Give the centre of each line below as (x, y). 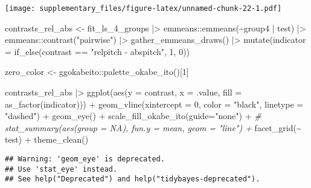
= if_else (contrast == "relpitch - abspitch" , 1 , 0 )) (98, 51)
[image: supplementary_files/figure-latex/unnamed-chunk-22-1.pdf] (143, 8)
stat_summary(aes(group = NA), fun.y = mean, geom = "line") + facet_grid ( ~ (153, 127)
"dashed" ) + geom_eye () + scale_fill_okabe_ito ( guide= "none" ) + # (133, 116)
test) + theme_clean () (47, 139)
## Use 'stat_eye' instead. (61, 169)
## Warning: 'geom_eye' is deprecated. (85, 159)
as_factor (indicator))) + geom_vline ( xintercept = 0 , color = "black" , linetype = (154, 104)
